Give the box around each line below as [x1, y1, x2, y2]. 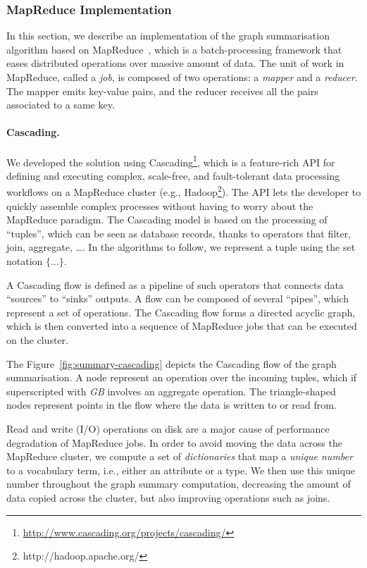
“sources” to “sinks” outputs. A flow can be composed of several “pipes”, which [6, 291, 349, 306]
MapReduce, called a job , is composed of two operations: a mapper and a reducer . [6, 70, 358, 84]
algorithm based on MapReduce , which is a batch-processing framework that [6, 42, 342, 56]
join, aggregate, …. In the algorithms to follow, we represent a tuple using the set [6, 240, 356, 254]
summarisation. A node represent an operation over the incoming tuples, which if [6, 370, 357, 385]
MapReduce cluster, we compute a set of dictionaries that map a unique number [6, 449, 353, 464]
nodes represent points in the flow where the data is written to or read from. [6, 397, 337, 412]
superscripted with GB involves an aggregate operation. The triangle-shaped [6, 383, 336, 398]
